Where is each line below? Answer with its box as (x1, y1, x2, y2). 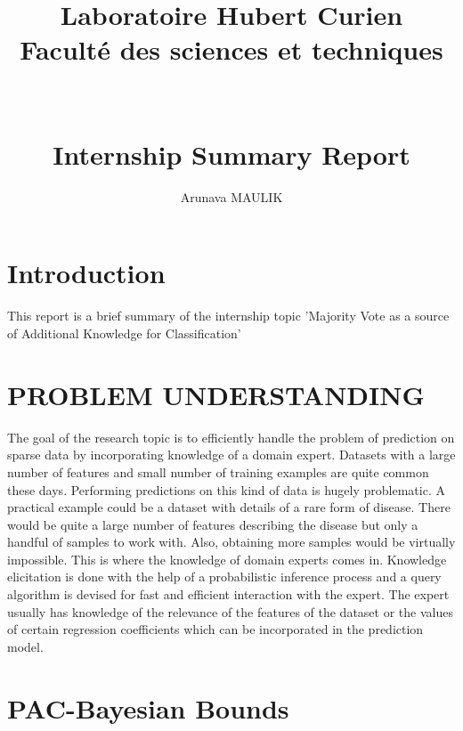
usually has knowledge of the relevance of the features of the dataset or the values (7, 602, 453, 621)
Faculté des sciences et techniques (20, 31, 443, 68)
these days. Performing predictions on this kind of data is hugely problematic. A (7, 480, 445, 499)
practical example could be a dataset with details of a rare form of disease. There (7, 498, 451, 516)
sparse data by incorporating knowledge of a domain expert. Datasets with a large (7, 445, 456, 464)
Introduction (7, 255, 166, 291)
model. (7, 637, 44, 655)
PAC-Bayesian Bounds (7, 689, 289, 726)
